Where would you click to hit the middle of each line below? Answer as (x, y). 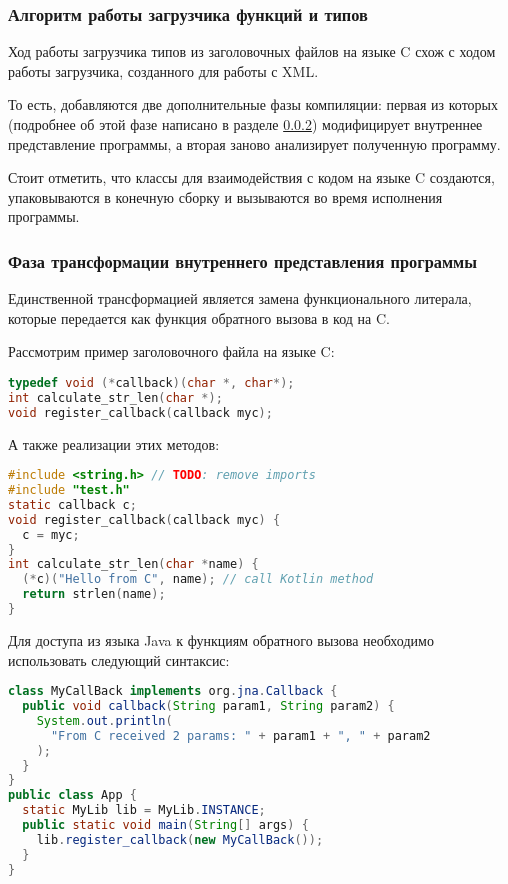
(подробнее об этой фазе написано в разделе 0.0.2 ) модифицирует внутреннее (245, 124)
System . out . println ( (104, 720)
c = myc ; (51, 534)
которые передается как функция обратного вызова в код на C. (199, 317)
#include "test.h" (69, 490)
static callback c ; (72, 504)
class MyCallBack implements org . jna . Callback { (173, 691)
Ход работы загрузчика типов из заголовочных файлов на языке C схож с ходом (252, 51)
